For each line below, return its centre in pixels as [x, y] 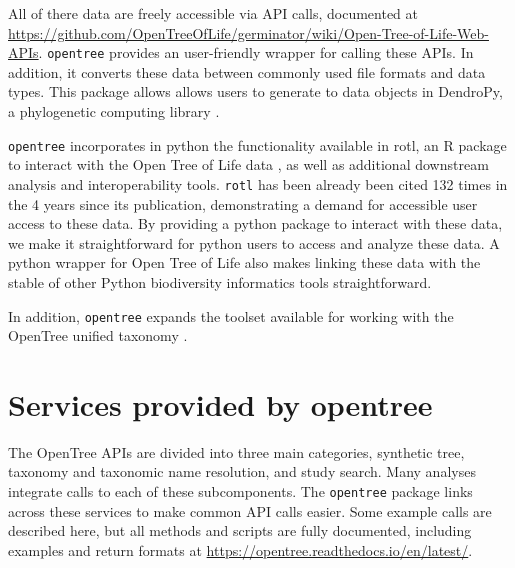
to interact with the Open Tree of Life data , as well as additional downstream [248, 164]
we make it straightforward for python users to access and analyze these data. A [254, 242]
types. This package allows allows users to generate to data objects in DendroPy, [255, 91]
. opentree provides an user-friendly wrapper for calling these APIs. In [256, 52]
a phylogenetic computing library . [114, 111]
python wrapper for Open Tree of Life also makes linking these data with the [244, 262]
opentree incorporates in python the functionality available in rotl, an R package [257, 144]
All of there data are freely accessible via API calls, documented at [213, 13]
